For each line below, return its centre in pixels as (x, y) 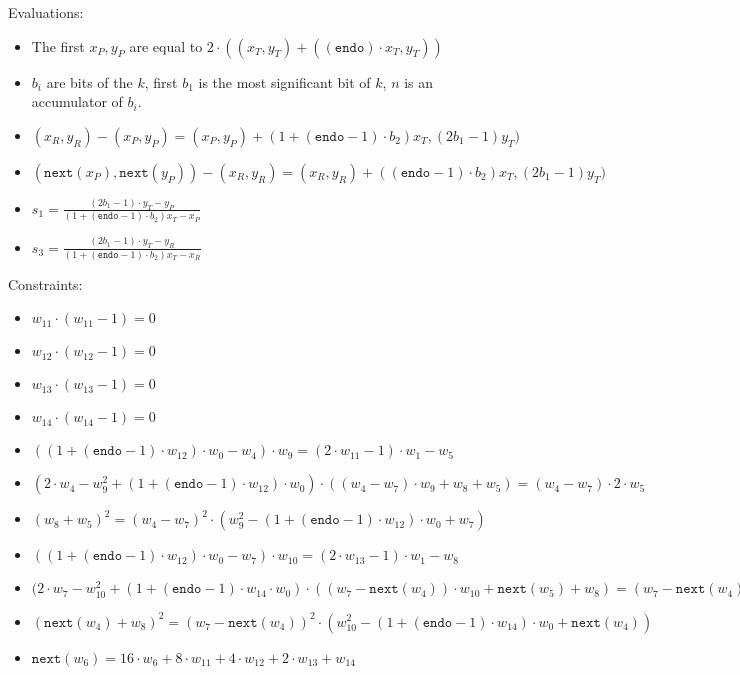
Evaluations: (46, 12)
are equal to (166, 45)
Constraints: (45, 283)
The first (58, 45)
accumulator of (77, 101)
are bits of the (89, 81)
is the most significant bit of (284, 81)
